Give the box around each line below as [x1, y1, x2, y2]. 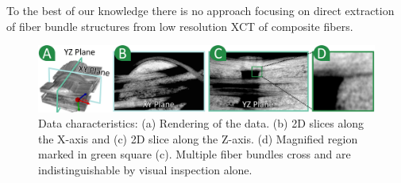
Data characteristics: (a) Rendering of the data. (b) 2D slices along [38, 115, 364, 132]
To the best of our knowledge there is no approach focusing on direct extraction [6, 2, 395, 18]
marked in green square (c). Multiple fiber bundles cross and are [38, 146, 351, 162]
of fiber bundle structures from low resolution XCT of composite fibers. [6, 17, 353, 34]
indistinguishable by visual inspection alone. [38, 162, 253, 178]
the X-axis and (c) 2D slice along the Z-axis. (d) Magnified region [38, 130, 358, 147]
